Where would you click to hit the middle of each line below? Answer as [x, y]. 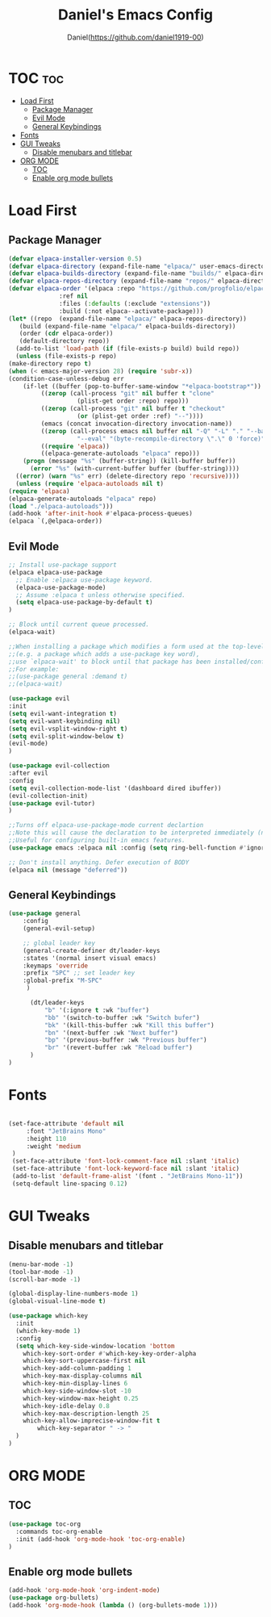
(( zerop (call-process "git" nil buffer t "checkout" [133, 409]
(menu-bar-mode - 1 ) [41, 1264]
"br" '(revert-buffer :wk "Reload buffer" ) [119, 1048]
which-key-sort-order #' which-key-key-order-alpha [110, 1353]
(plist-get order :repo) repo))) [133, 401]
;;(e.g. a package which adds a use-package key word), [104, 654]
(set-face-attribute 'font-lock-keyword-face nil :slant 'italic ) [126, 1169]
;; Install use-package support [63, 565]
